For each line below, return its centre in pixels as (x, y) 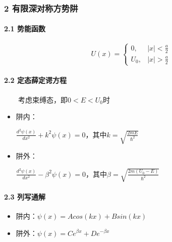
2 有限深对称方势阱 (41, 8)
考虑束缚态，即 (43, 99)
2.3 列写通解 (25, 196)
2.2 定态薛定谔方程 (35, 80)
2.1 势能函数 (25, 29)
